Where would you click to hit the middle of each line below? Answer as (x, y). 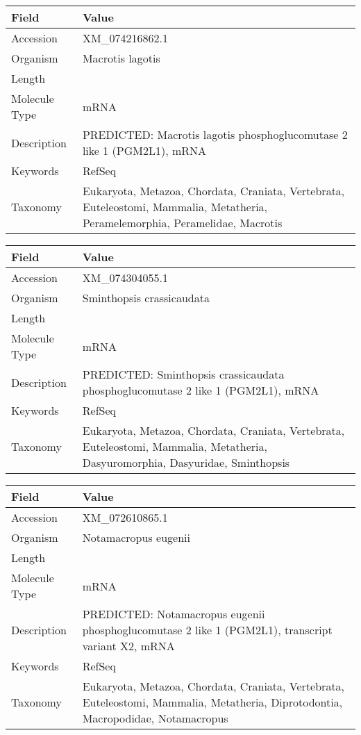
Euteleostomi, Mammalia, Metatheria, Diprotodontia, (212, 702)
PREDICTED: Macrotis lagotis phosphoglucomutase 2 (215, 134)
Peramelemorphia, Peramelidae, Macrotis (182, 223)
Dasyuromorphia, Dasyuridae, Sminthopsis (186, 462)
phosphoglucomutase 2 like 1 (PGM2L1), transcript (207, 630)
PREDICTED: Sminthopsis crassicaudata (183, 374)
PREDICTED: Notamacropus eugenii (174, 614)
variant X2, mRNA (128, 646)
